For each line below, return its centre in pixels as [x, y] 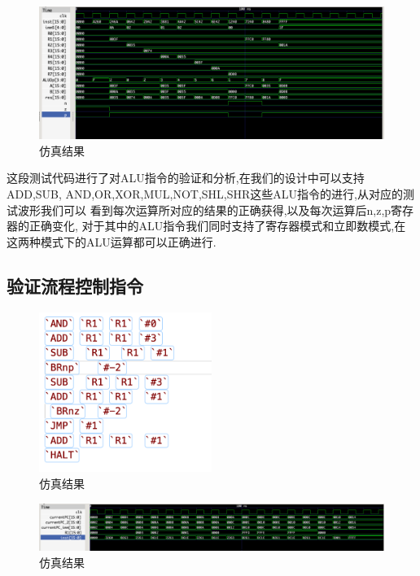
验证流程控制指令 [75, 285]
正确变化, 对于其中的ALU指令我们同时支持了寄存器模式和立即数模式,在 [217, 226]
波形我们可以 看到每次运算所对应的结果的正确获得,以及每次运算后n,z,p [204, 209]
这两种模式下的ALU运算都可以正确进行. [112, 241]
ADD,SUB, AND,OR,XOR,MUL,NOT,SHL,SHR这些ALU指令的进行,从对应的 [205, 193]
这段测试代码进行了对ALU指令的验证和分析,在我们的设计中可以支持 [186, 178]
